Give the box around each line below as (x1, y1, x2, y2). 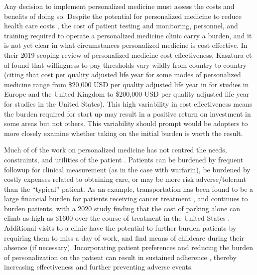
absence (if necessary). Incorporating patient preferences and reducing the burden (4, 242, 253, 253)
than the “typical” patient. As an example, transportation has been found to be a (4, 183, 254, 194)
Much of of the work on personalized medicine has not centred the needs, (4, 144, 227, 155)
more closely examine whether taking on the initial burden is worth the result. (4, 128, 243, 138)
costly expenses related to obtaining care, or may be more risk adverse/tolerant (4, 174, 246, 184)
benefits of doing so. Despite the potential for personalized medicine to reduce (4, 10, 242, 21)
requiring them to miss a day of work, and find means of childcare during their (4, 232, 244, 243)
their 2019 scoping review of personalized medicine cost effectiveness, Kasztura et (4, 49, 252, 60)
